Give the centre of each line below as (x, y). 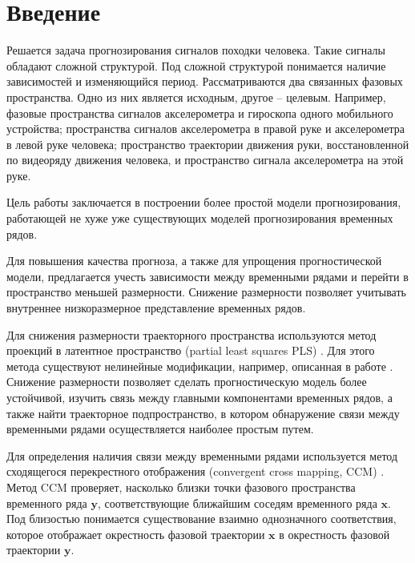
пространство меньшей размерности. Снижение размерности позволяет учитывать (206, 292)
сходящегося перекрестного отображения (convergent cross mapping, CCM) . (195, 471)
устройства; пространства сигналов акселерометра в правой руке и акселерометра (205, 129)
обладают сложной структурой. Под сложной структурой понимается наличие (196, 65)
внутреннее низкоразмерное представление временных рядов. (156, 308)
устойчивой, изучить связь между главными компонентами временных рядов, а (199, 397)
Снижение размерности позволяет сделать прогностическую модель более (187, 382)
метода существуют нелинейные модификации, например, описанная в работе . (200, 366)
